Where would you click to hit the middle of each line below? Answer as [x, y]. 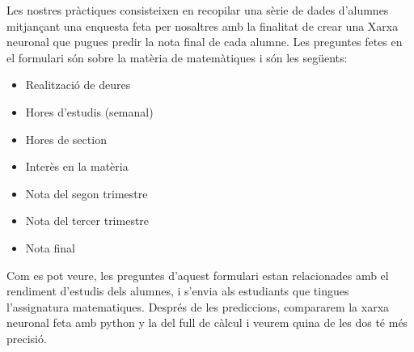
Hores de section [66, 139]
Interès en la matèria [77, 166]
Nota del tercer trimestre [87, 221]
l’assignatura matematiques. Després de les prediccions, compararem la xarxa [198, 306]
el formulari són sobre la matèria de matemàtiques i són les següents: [177, 57]
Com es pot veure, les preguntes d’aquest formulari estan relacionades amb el [198, 275]
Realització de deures [78, 85]
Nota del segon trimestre [87, 193]
